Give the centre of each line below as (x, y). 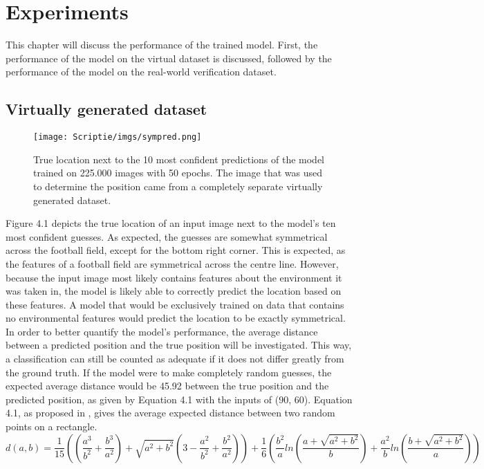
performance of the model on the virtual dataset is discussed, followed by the (169, 58)
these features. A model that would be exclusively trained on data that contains (175, 304)
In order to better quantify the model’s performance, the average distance (162, 331)
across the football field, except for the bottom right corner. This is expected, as (176, 250)
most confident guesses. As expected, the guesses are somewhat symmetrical (167, 236)
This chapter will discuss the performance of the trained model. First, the (162, 45)
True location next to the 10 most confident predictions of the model (179, 159)
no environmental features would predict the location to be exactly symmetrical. (176, 318)
